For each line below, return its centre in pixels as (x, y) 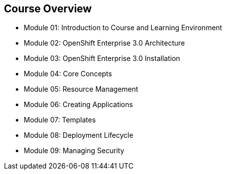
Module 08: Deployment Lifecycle (79, 135)
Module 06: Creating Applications (78, 105)
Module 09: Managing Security (74, 151)
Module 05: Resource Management (81, 89)
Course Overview (48, 9)
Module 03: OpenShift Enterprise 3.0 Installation (102, 58)
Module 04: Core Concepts (68, 74)
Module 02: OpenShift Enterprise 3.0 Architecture (104, 43)
